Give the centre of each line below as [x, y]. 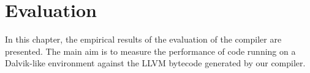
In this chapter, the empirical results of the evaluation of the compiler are [143, 39]
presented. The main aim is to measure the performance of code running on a [150, 51]
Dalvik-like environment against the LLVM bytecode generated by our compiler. [155, 63]
